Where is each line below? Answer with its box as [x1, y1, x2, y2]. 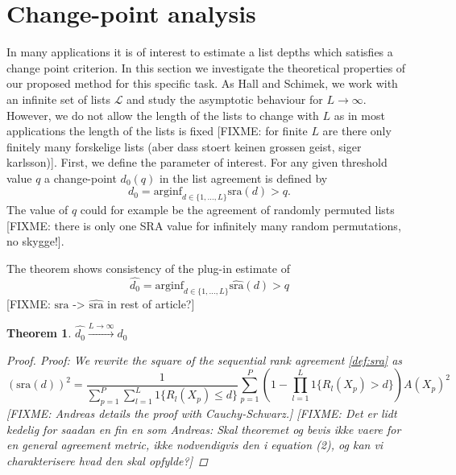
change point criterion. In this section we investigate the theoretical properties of [6, 59, 406, 76]
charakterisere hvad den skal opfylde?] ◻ [6, 452, 208, 469]
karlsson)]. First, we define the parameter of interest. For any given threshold [6, 154, 388, 171]
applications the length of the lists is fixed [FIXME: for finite [6, 122, 308, 139]
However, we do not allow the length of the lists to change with [6, 106, 319, 123]
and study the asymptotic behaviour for [126, 90, 323, 107]
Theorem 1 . [6, 324, 72, 341]
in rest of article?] [107, 295, 195, 312]
